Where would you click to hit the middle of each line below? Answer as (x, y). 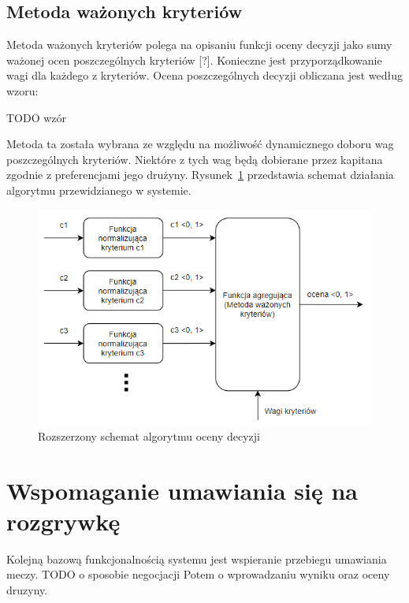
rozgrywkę (63, 521)
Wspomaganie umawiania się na (182, 490)
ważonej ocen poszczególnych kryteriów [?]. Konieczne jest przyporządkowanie (194, 60)
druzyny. (27, 590)
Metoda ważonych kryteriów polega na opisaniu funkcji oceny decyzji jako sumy (199, 45)
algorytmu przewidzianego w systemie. (99, 190)
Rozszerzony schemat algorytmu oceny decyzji (149, 435)
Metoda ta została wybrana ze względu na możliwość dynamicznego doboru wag (200, 144)
